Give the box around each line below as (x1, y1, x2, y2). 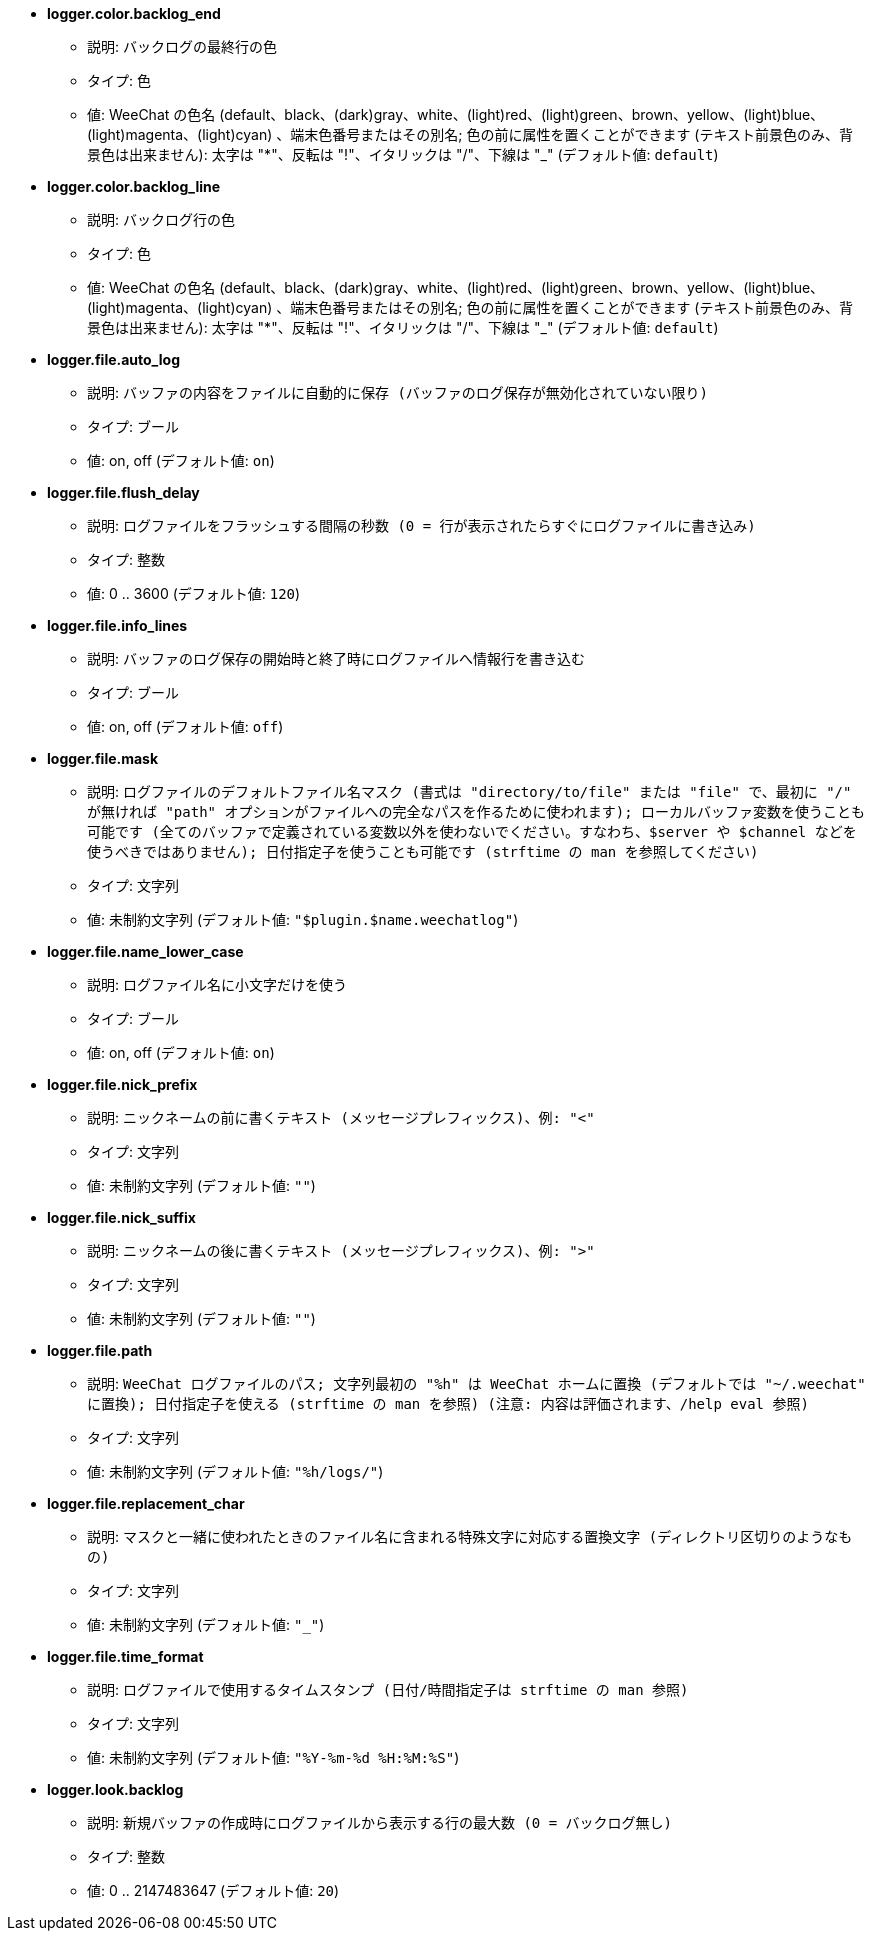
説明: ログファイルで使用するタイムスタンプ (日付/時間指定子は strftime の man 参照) (87, 1681, 689, 1698)
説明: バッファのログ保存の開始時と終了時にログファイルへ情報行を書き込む (87, 650, 585, 667)
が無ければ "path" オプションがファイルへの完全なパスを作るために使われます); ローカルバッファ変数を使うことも (87, 804, 866, 820)
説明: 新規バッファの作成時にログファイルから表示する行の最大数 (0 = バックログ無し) (87, 1814, 672, 1831)
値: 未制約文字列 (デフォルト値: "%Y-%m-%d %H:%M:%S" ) (87, 1749, 460, 1766)
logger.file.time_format (47, 1648, 204, 1665)
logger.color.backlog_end (47, 5, 221, 22)
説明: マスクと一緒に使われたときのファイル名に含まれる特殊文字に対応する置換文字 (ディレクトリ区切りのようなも (87, 1528, 853, 1545)
